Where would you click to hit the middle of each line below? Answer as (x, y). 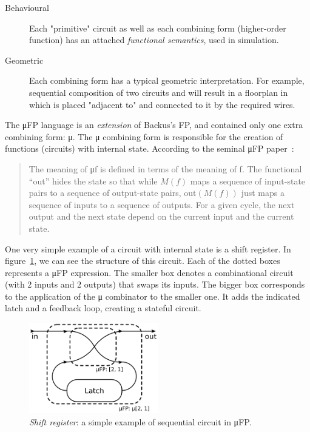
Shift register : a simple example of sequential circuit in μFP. (140, 421)
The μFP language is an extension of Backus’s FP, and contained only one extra (154, 125)
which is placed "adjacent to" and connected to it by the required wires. (162, 104)
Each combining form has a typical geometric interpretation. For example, (167, 80)
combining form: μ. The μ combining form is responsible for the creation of (144, 136)
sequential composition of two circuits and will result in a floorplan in (159, 92)
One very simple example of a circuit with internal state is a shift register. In (148, 248)
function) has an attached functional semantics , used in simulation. (154, 40)
